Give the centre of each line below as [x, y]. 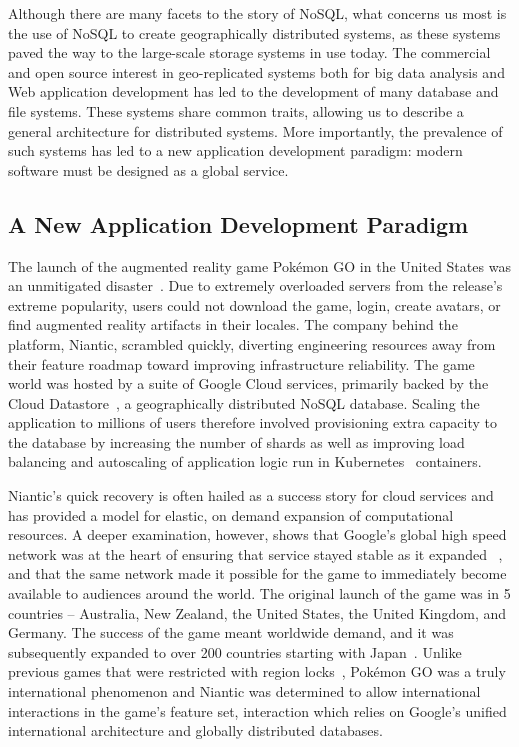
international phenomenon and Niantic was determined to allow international [244, 691]
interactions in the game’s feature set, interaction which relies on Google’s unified [257, 710]
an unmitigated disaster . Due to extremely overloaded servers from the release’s [255, 285]
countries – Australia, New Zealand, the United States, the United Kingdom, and [257, 612]
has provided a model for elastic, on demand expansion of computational [231, 514]
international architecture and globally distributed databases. [195, 730]
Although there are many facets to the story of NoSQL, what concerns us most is [257, 13]
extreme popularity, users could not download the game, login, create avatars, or [254, 304]
